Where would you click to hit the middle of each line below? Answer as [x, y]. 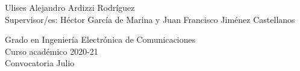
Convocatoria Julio [40, 63]
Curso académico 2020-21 [52, 51]
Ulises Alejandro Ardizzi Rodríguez [70, 7]
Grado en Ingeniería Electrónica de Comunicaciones [100, 39]
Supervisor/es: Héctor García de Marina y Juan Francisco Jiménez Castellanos [150, 19]
